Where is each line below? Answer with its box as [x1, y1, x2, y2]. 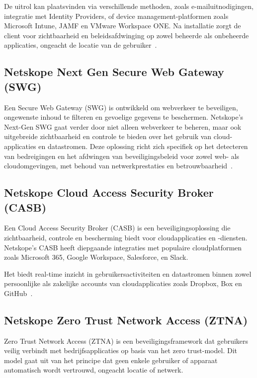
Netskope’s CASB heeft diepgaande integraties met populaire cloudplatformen [4, 242, 242, 252]
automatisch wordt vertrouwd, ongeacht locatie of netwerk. [4, 365, 183, 375]
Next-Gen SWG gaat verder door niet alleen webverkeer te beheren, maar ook [4, 121, 242, 132]
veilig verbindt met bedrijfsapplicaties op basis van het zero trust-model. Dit [4, 345, 237, 356]
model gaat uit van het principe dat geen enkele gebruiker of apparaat [4, 355, 218, 365]
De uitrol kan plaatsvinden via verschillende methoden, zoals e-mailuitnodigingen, [4, 1, 254, 11]
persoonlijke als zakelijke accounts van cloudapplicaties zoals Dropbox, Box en [4, 278, 242, 289]
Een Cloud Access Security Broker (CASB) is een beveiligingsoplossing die [4, 223, 231, 233]
